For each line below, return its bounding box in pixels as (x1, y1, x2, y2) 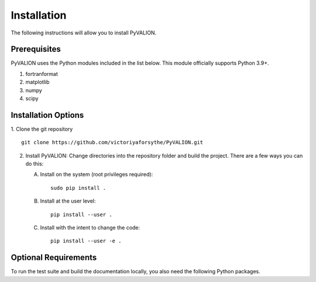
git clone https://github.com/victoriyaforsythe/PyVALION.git (21, 139, 204, 146)
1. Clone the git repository (11, 126, 73, 133)
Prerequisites (11, 44, 61, 54)
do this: (25, 161, 44, 168)
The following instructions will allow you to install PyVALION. (11, 29, 157, 36)
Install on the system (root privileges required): (40, 171, 153, 178)
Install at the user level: (40, 197, 96, 204)
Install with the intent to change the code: (40, 224, 140, 231)
